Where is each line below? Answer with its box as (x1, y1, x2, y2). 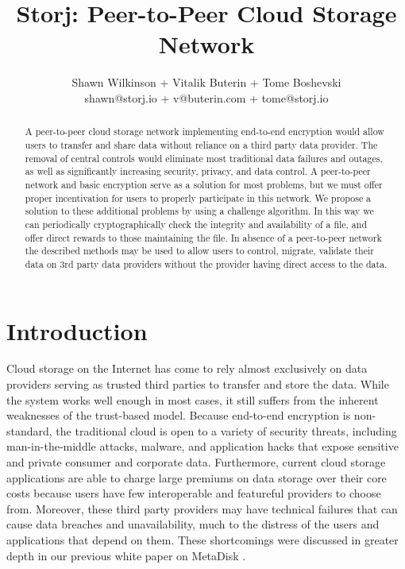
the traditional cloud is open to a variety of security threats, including (56, 422, 397, 439)
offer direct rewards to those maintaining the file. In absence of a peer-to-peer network (25, 230, 382, 244)
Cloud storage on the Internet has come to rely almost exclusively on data (6, 360, 368, 377)
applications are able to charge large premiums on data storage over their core (6, 469, 387, 486)
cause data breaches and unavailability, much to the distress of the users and (6, 516, 380, 532)
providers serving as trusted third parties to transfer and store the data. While (6, 376, 389, 393)
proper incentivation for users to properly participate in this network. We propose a (25, 191, 372, 204)
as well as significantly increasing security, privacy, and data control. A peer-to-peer (25, 165, 371, 178)
